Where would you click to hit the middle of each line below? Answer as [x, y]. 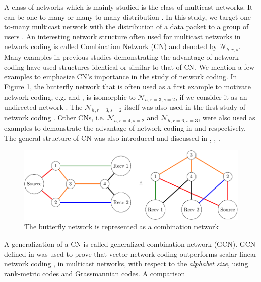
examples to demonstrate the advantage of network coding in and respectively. [125, 128]
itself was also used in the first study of [185, 107]
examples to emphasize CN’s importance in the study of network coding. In [121, 77]
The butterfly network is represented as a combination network [121, 227]
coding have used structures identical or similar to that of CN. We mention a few [129, 66]
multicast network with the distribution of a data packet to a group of [140, 27]
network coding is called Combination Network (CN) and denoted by [111, 46]
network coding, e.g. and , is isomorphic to [70, 96]
